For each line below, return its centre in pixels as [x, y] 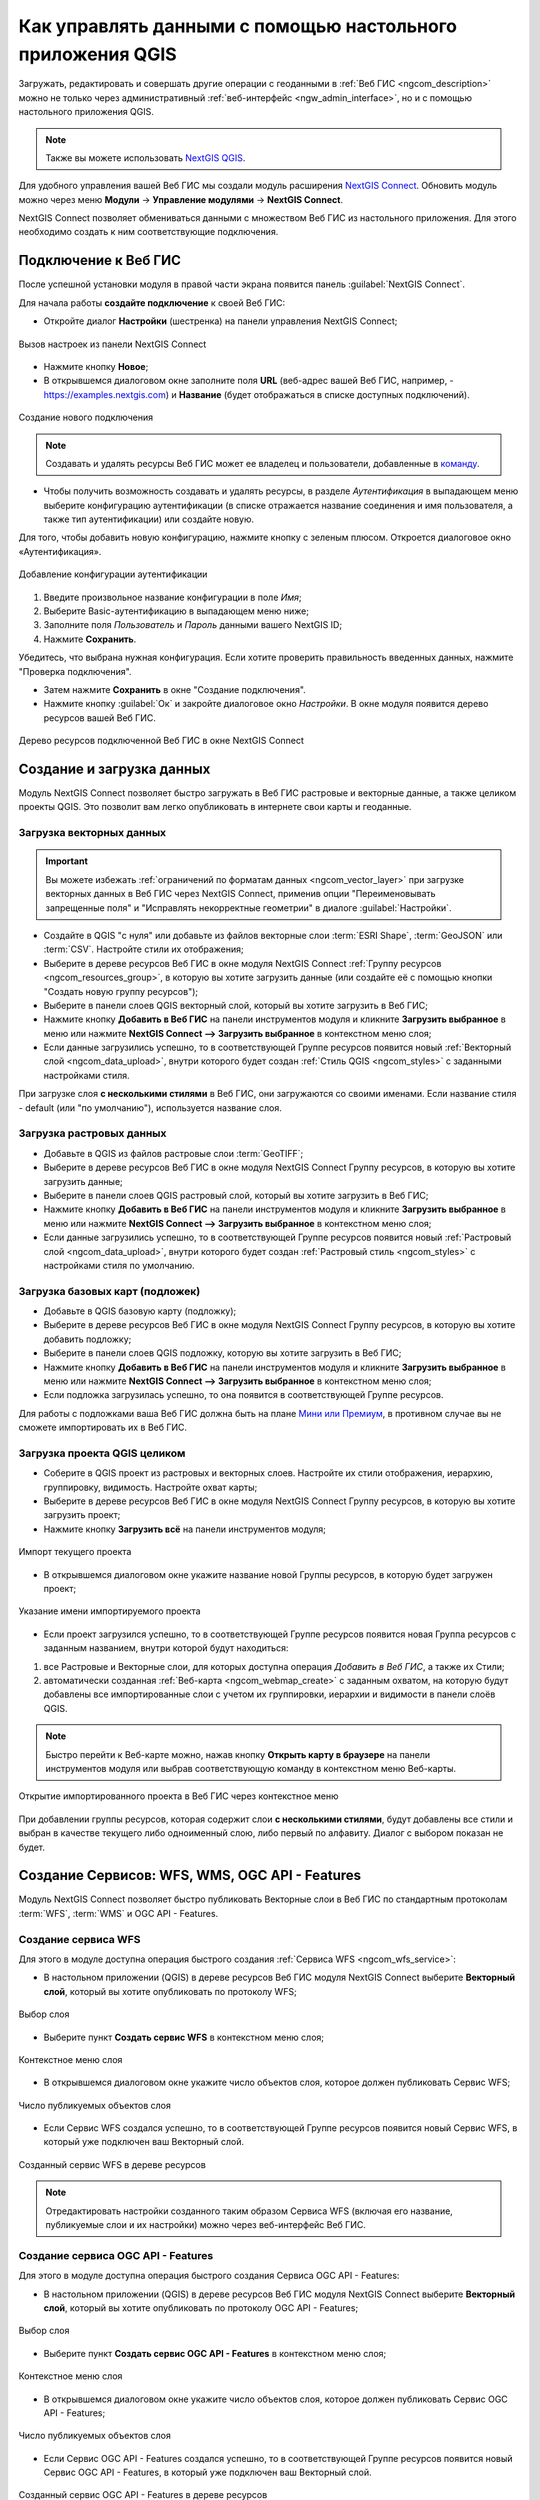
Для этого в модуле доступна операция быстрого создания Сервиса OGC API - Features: [209, 2276]
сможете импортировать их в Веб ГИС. [103, 1427]
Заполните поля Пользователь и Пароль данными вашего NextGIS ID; [193, 625]
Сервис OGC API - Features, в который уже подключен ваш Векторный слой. [207, 2472]
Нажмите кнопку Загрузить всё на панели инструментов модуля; [185, 1529]
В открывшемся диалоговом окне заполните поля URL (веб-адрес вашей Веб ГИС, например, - [248, 381]
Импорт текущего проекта [75, 1552]
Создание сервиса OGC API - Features [116, 2255]
